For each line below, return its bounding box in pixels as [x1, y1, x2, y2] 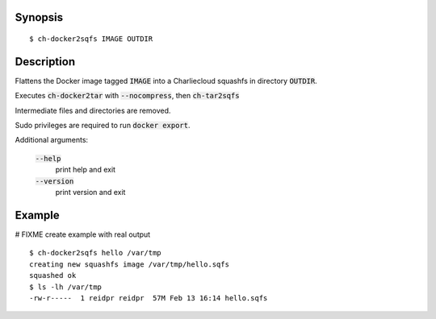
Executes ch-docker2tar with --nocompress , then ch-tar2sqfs [15, 91, 240, 101]
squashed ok [29, 271, 77, 280]
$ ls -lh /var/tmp [29, 282, 103, 292]
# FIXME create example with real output [15, 230, 151, 239]
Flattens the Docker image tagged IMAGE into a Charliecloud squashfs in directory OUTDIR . [15, 76, 318, 85]
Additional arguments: [15, 135, 89, 145]
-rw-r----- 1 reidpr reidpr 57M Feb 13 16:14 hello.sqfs [29, 293, 268, 302]
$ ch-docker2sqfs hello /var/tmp [29, 248, 161, 258]
